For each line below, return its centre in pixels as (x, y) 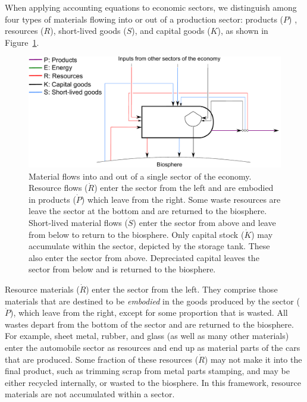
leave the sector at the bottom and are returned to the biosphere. (148, 211)
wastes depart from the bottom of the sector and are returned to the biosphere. (149, 324)
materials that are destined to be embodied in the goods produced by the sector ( (152, 301)
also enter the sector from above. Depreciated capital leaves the (144, 257)
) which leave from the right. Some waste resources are (181, 199)
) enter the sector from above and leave (204, 223)
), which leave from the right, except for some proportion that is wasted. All (149, 313)
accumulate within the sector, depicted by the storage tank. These (149, 246)
